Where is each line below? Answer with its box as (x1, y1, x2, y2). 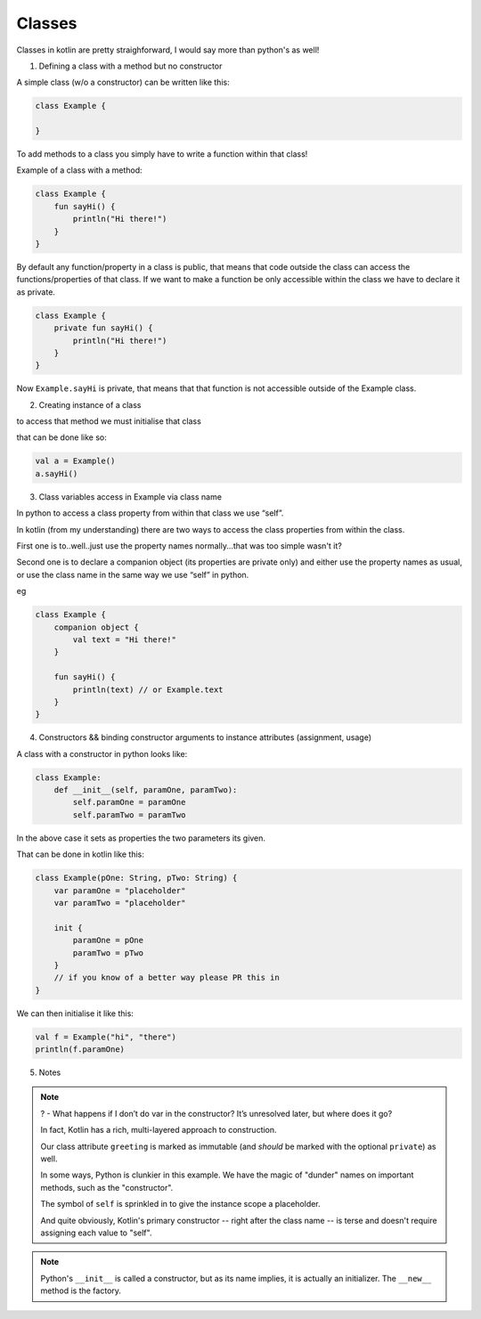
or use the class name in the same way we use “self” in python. (16, 569, 249, 580)
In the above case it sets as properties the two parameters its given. (16, 833, 266, 843)
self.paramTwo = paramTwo (72, 810, 186, 819)
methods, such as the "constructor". (40, 1182, 174, 1193)
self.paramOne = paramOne (72, 797, 186, 808)
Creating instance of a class (38, 399, 142, 410)
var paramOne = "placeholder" (53, 885, 186, 895)
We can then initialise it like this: (16, 1007, 134, 1019)
